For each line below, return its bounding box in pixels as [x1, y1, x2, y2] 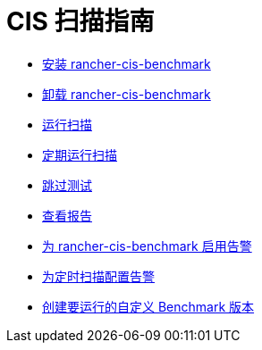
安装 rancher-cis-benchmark [42, 55, 211, 71]
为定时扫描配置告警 [42, 268, 155, 284]
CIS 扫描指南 [6, 6, 155, 37]
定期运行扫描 [42, 146, 117, 162]
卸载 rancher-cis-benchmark [42, 86, 211, 102]
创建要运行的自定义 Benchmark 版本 [42, 298, 255, 314]
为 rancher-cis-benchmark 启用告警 [42, 237, 252, 254]
